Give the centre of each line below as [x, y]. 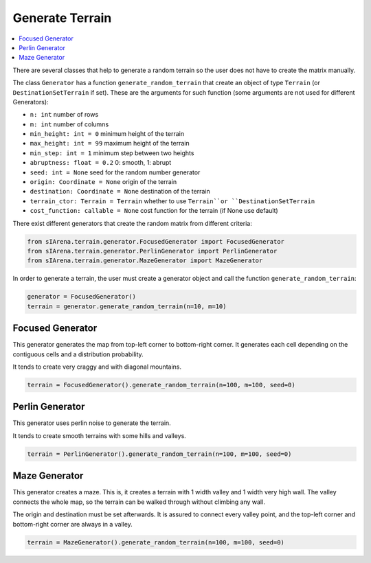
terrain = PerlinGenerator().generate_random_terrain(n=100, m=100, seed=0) [159, 454]
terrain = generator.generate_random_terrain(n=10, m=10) [127, 306]
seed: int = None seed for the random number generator [115, 172]
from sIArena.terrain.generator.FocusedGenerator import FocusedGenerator [156, 241]
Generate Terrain [62, 18]
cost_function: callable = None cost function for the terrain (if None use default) [154, 211]
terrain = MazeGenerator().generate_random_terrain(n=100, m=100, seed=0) [156, 542]
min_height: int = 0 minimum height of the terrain [107, 134]
